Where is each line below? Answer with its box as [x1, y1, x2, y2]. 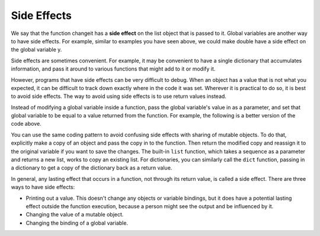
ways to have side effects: [11, 184, 75, 191]
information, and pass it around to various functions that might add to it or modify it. [11, 65, 216, 72]
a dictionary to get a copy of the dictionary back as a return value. [11, 164, 172, 171]
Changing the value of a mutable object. [25, 211, 124, 218]
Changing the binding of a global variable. [25, 219, 129, 227]
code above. [11, 120, 41, 127]
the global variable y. [11, 46, 62, 53]
